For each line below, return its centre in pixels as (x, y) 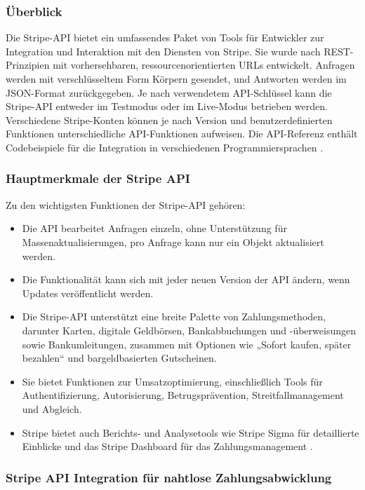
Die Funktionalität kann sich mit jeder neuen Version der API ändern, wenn (186, 279)
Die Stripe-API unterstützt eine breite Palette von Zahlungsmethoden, (174, 317)
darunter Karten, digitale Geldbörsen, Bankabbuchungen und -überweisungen (189, 330)
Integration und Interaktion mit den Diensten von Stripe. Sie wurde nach (163, 51)
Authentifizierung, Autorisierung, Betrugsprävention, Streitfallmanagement (183, 395)
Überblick (34, 11)
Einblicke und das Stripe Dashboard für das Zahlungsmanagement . (167, 446)
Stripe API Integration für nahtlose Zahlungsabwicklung (169, 477)
